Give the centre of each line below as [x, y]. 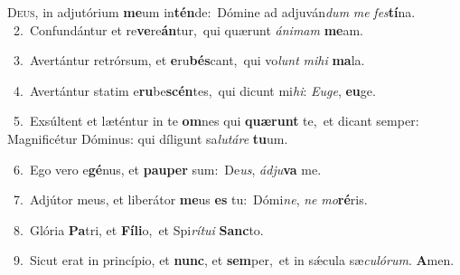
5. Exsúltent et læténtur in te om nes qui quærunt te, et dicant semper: [216, 121]
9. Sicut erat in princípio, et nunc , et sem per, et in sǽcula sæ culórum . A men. [234, 260]
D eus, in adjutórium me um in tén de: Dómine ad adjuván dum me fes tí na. [211, 12]
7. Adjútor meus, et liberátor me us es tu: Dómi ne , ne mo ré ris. [190, 199]
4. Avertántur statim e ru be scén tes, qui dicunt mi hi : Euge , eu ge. [194, 90]
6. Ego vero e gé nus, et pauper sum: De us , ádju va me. [167, 169]
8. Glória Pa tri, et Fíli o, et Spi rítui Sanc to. [138, 229]
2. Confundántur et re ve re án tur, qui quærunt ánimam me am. [188, 29]
